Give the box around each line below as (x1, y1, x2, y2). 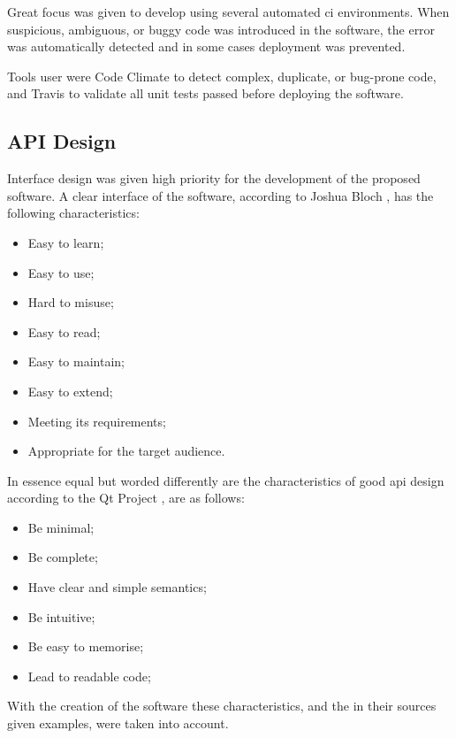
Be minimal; (27, 518, 95, 536)
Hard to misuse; (27, 293, 114, 311)
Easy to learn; (27, 233, 104, 251)
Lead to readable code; (27, 666, 151, 685)
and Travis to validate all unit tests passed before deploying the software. (7, 84, 404, 103)
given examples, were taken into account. (7, 714, 229, 733)
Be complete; (27, 548, 98, 566)
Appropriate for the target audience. (27, 442, 225, 460)
